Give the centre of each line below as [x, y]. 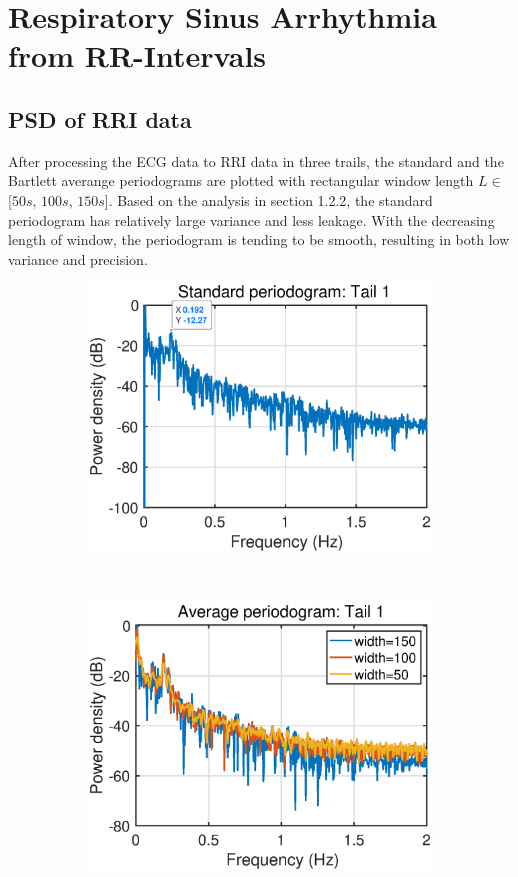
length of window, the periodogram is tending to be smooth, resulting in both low [259, 239]
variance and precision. [78, 258]
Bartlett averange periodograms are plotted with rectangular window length [241, 180]
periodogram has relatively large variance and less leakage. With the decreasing [251, 219]
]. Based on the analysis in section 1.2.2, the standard [268, 199]
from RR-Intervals [137, 55]
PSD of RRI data [100, 118]
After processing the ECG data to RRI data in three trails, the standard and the [256, 160]
